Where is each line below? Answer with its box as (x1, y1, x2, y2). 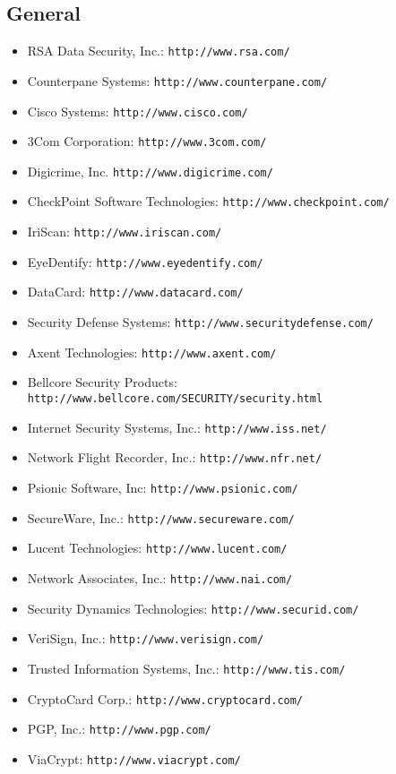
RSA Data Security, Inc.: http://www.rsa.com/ (27, 41, 290, 60)
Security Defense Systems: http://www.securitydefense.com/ (27, 313, 374, 331)
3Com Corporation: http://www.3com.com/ (27, 132, 267, 150)
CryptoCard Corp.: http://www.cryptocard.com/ (27, 689, 304, 708)
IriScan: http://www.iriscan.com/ (27, 222, 222, 241)
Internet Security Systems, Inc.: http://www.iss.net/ (27, 417, 327, 436)
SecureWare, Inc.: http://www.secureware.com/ (27, 508, 295, 527)
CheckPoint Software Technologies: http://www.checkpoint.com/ (27, 192, 390, 211)
